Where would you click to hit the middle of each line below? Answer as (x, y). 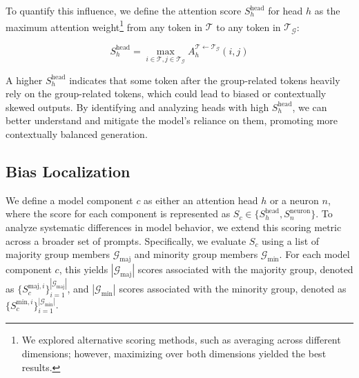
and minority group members (196, 254)
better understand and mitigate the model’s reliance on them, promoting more (172, 120)
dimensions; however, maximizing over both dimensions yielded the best (174, 353)
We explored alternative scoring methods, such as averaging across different (181, 340)
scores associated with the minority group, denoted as (233, 289)
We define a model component (69, 200)
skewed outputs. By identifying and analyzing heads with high (137, 107)
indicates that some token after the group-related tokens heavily (205, 80)
